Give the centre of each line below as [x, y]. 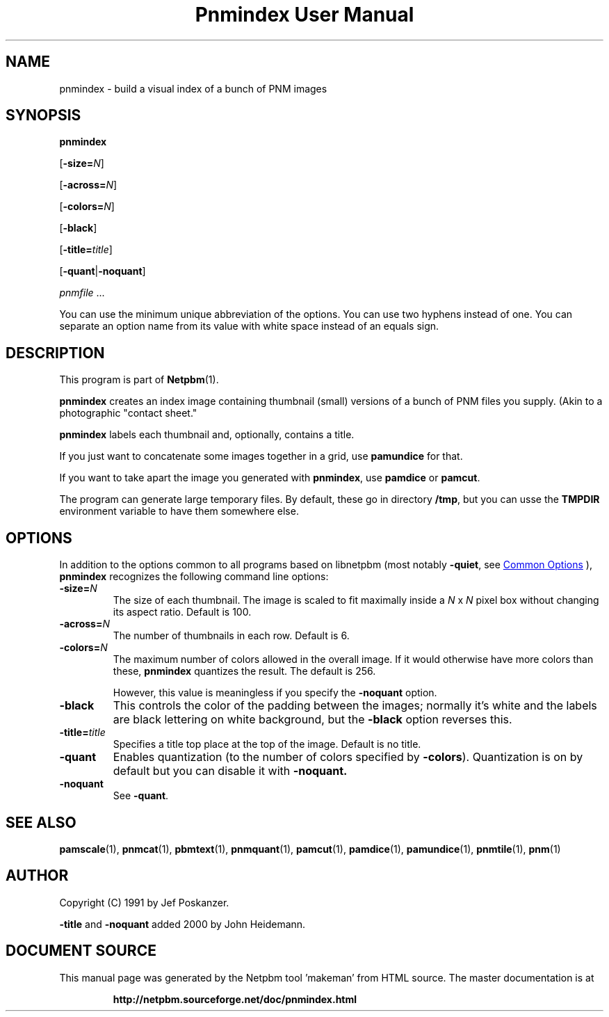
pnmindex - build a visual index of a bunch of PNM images [193, 88]
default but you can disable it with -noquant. [230, 771]
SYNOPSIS [43, 115]
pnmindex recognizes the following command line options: [194, 577]
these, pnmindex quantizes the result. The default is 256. [244, 671]
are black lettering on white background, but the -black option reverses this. [312, 720]
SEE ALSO [41, 822]
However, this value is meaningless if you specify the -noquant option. [275, 693]
